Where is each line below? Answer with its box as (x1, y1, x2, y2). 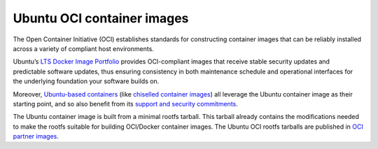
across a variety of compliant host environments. (13, 44, 154, 52)
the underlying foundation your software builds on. (13, 77, 160, 85)
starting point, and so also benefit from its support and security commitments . (13, 99, 238, 108)
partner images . (13, 132, 59, 141)
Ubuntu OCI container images (13, 10, 189, 26)
